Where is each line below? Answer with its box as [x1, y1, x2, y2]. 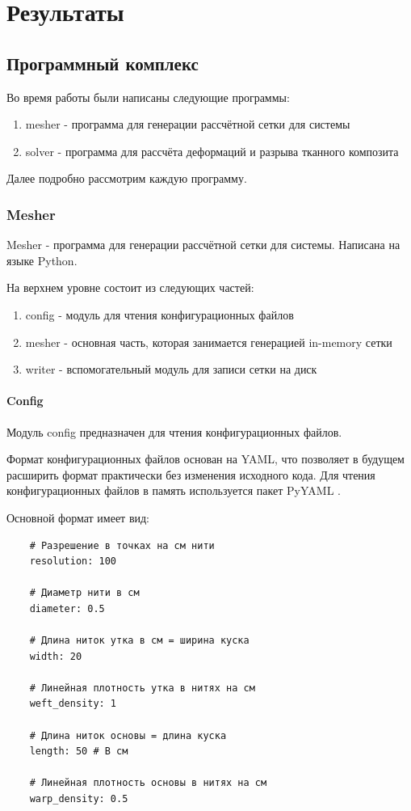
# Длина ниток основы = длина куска [29, 729, 227, 741]
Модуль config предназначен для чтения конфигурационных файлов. [6, 423, 342, 440]
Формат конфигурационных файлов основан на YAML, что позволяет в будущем [6, 450, 405, 467]
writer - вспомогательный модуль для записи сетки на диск [25, 361, 317, 378]
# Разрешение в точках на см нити [29, 539, 215, 551]
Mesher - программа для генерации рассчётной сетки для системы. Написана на [6, 236, 401, 253]
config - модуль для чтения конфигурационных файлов [25, 306, 294, 323]
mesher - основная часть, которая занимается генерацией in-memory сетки [25, 333, 392, 350]
